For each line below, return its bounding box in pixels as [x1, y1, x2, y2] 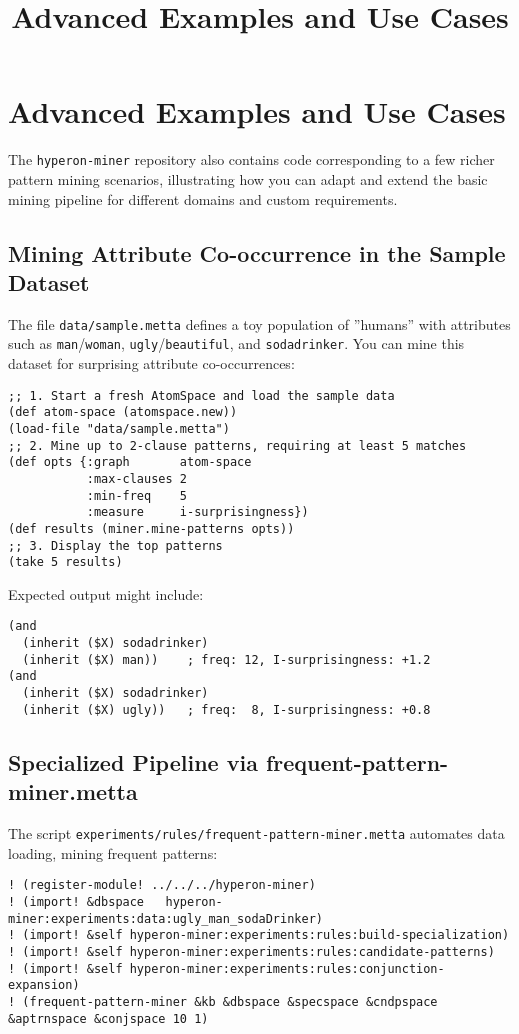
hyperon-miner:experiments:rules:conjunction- [129, 961, 445, 976]
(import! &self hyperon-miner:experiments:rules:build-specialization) [22, 928, 510, 943]
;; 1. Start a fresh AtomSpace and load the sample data [8, 388, 395, 403]
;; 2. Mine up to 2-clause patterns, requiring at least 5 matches [8, 438, 467, 453]
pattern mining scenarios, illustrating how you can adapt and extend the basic [8, 168, 488, 189]
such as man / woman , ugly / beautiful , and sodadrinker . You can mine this [8, 333, 465, 354]
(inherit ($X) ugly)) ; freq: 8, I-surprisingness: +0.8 [22, 702, 431, 717]
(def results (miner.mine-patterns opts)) [8, 521, 295, 536]
